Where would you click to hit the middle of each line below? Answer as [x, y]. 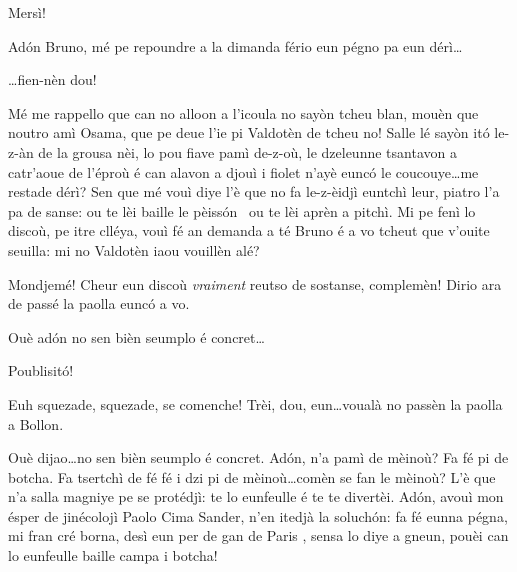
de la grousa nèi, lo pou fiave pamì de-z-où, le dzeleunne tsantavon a [247, 151]
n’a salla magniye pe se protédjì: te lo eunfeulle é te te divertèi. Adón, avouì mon [256, 496]
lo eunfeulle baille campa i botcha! [113, 555]
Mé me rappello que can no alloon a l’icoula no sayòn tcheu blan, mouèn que [243, 112]
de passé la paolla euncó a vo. [99, 303]
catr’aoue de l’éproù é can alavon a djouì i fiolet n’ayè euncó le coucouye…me [243, 171]
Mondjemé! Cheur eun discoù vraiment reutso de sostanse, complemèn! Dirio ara [255, 283]
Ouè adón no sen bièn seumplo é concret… [136, 336]
